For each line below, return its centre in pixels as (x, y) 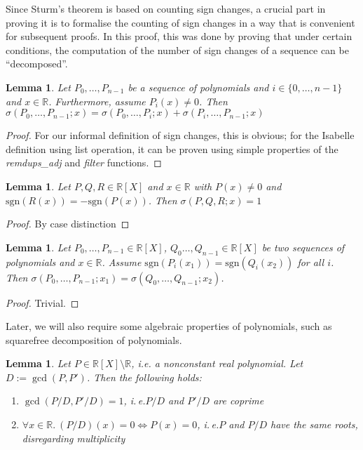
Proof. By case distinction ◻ (68, 224)
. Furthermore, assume (97, 101)
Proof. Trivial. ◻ (42, 302)
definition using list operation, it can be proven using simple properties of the (172, 148)
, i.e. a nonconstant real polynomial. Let (217, 363)
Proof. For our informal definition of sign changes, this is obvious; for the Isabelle (180, 135)
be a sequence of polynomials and (198, 87)
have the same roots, (314, 424)
